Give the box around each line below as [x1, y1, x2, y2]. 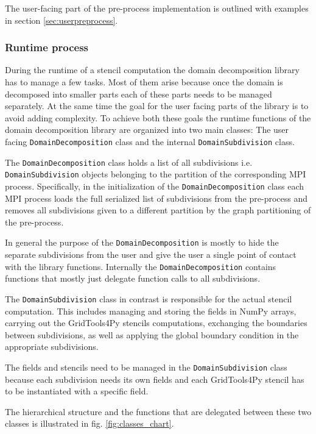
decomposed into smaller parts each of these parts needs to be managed [5, 87, 272, 100]
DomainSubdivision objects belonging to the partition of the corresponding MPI [5, 168, 306, 180]
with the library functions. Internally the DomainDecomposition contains [5, 260, 276, 272]
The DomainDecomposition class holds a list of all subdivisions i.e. [5, 155, 253, 168]
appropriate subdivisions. [5, 340, 99, 353]
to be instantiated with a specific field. [5, 385, 149, 397]
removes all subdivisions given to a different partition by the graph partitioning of [5, 204, 311, 216]
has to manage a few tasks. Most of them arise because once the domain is [5, 76, 283, 88]
